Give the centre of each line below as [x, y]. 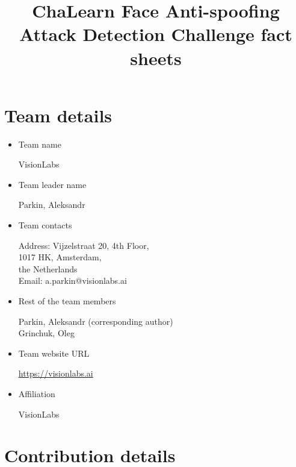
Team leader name [52, 184]
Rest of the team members [67, 301]
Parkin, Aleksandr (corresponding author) [96, 321]
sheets [156, 58]
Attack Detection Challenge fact [156, 34]
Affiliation [37, 393]
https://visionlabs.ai [56, 373]
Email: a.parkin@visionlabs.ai [72, 281]
